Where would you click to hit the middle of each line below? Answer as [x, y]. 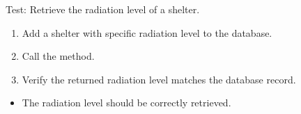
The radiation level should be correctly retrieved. [126, 103]
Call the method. [58, 56]
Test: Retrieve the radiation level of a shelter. [103, 9]
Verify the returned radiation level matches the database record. [159, 79]
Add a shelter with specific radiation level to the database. [147, 32]
